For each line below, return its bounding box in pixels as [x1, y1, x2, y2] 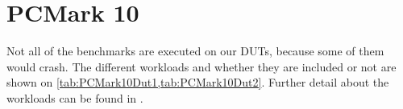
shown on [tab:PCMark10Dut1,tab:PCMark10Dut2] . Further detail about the [6, 74, 389, 91]
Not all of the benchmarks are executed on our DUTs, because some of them [6, 42, 384, 59]
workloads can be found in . [6, 89, 143, 106]
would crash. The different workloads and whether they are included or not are [6, 58, 397, 75]
